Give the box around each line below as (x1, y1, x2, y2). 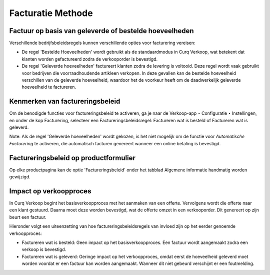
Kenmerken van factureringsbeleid (9, 97, 120, 106)
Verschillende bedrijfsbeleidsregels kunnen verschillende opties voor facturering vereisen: (9, 40, 195, 46)
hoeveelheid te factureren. (21, 84, 76, 90)
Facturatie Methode (9, 8, 93, 19)
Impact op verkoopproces (9, 187, 91, 195)
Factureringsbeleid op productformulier (9, 153, 136, 162)
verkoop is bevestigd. (21, 246, 66, 252)
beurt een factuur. (9, 214, 46, 220)
